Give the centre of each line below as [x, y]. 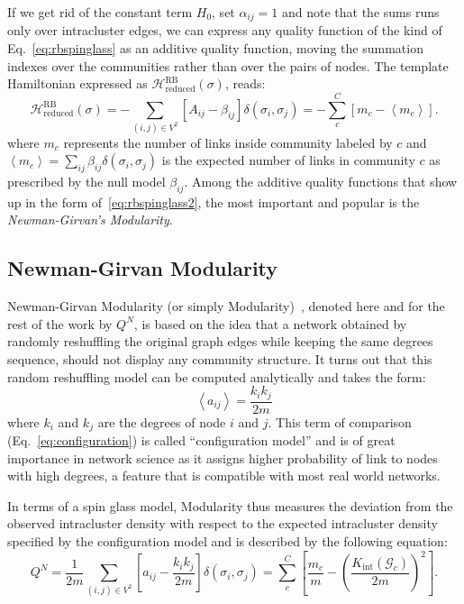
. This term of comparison [340, 421]
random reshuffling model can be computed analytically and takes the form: [217, 376]
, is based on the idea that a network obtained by [270, 323]
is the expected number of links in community [288, 160]
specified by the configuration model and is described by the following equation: [227, 541]
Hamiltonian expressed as [77, 83]
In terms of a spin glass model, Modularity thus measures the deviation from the [230, 505]
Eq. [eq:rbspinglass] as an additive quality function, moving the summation [215, 48]
